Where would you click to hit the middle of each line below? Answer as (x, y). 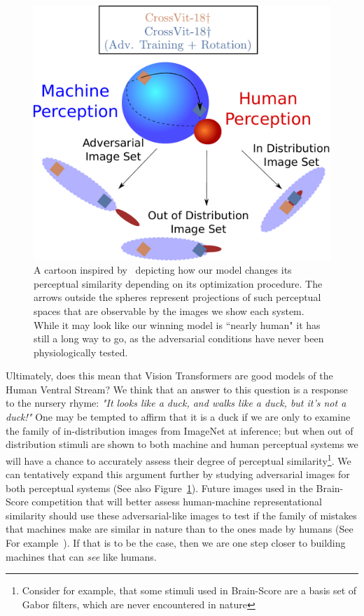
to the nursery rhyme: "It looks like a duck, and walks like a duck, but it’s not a (176, 403)
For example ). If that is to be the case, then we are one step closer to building (176, 543)
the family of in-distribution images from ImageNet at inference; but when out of (180, 430)
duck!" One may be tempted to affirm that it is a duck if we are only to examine (178, 417)
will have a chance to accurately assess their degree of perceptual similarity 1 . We (178, 459)
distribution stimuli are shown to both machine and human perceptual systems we (182, 444)
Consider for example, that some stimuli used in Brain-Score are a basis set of (189, 590)
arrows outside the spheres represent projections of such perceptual (177, 297)
